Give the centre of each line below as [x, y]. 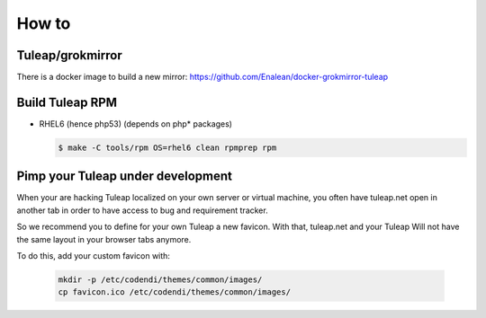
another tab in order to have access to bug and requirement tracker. [143, 210]
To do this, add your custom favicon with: [94, 256]
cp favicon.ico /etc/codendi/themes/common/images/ [175, 292]
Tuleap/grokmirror [69, 55]
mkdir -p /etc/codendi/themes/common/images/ [160, 280]
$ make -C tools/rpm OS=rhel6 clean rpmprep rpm [167, 147]
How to [44, 23]
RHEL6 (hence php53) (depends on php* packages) [136, 124]
